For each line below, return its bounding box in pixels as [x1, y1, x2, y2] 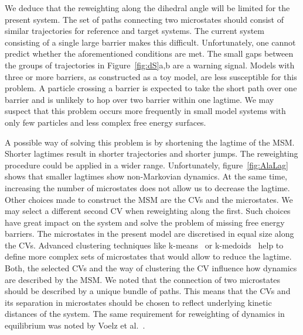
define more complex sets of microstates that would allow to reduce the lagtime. [5, 250, 292, 263]
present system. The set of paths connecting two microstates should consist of [5, 13, 284, 25]
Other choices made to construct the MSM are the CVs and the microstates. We [5, 193, 293, 205]
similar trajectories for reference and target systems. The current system [5, 25, 265, 37]
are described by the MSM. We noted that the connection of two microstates [5, 273, 281, 285]
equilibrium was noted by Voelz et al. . [5, 319, 145, 331]
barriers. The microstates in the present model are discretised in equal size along [5, 227, 294, 240]
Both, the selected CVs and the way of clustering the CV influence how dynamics [5, 262, 297, 274]
